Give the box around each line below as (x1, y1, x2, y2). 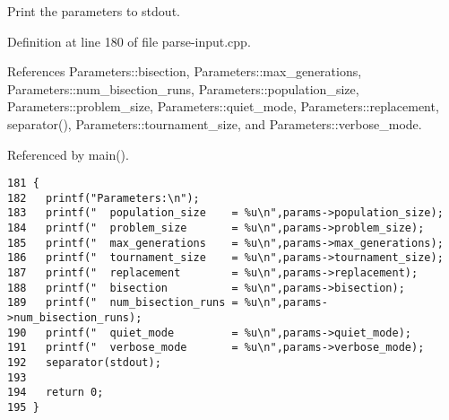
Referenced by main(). (7, 144, 129, 163)
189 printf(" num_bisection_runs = (7, 296, 238, 310)
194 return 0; (7, 386, 104, 399)
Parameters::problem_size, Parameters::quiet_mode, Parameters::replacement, (7, 97, 439, 116)
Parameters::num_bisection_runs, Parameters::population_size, (7, 79, 359, 98)
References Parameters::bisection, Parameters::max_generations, (7, 62, 362, 81)
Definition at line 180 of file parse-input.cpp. (7, 31, 251, 50)
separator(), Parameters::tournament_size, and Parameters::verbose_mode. (7, 114, 422, 133)
